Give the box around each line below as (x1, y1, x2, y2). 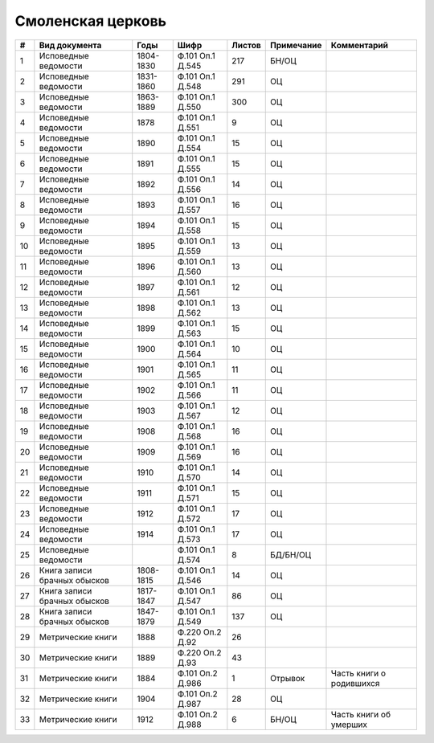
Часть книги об (330, 708, 391, 720)
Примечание (269, 39, 322, 51)
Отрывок (269, 672, 305, 684)
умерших (330, 719, 367, 730)
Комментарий (330, 39, 389, 51)
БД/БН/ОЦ (269, 549, 311, 560)
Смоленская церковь (14, 12, 167, 30)
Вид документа (39, 39, 102, 51)
